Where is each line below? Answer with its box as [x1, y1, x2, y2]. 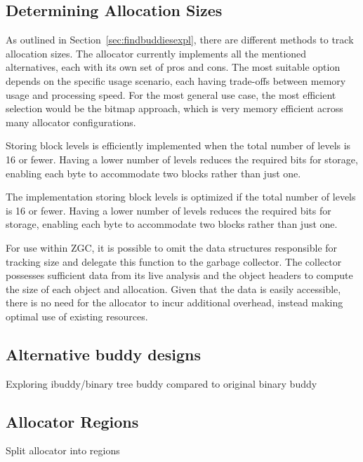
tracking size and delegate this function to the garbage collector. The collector [6, 254, 342, 269]
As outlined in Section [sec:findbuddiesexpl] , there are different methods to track [6, 32, 354, 47]
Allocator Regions [6, 410, 139, 432]
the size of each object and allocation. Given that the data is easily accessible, [6, 281, 341, 296]
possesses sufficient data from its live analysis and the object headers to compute [6, 268, 353, 283]
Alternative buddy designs [6, 343, 201, 365]
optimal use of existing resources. [6, 308, 148, 323]
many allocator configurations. [6, 114, 136, 129]
